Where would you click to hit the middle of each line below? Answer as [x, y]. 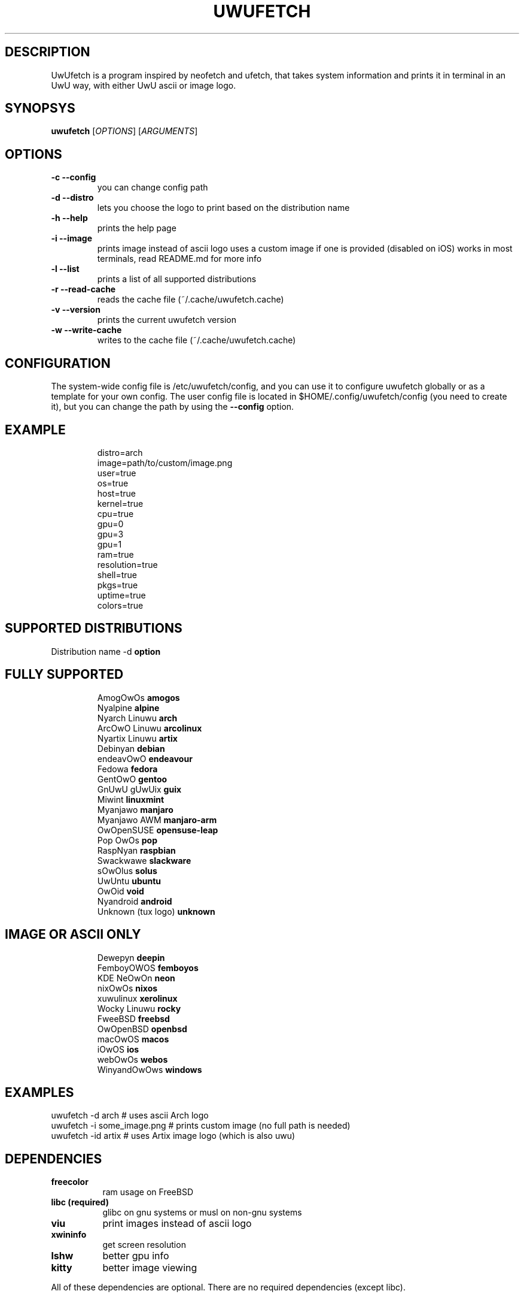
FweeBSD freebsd [133, 1018]
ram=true [115, 554]
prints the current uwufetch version [167, 320]
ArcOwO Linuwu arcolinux [150, 728]
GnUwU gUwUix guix [139, 789]
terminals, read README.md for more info [179, 259]
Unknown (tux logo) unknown [156, 911]
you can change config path [153, 188]
